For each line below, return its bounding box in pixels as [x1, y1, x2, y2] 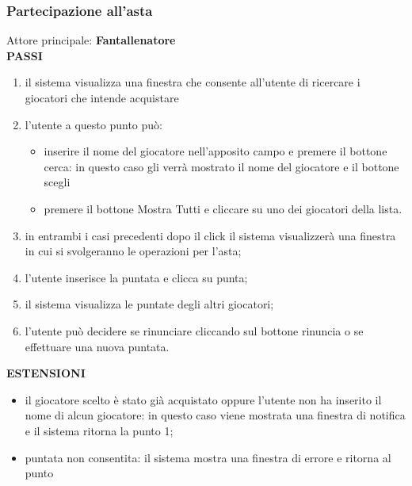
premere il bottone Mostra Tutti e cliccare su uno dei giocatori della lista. [44, 200, 402, 216]
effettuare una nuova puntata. [25, 338, 170, 354]
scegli [44, 174, 71, 190]
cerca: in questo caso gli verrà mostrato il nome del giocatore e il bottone [44, 158, 399, 174]
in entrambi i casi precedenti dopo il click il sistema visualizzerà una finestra [25, 227, 396, 243]
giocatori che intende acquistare [25, 90, 179, 105]
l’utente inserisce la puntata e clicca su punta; [25, 269, 248, 285]
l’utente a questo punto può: [25, 116, 162, 132]
